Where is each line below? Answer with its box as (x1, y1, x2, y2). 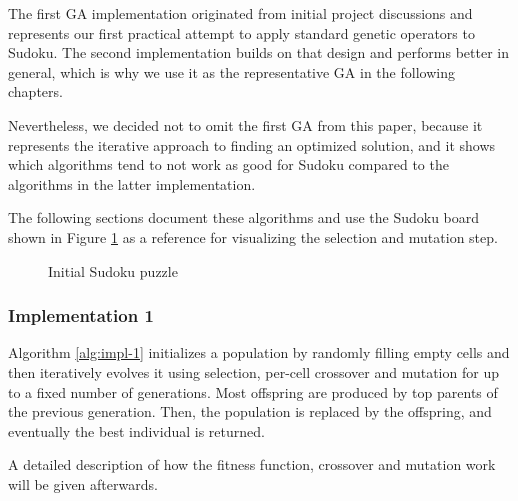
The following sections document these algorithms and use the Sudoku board (8, 207, 480, 228)
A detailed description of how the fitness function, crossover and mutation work (8, 454, 496, 475)
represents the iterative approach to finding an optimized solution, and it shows (8, 134, 496, 155)
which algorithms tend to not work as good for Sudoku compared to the (8, 154, 449, 175)
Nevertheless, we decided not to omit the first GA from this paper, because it (8, 114, 483, 135)
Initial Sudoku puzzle (48, 260, 178, 281)
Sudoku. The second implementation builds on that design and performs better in (8, 42, 509, 63)
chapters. (8, 81, 63, 102)
